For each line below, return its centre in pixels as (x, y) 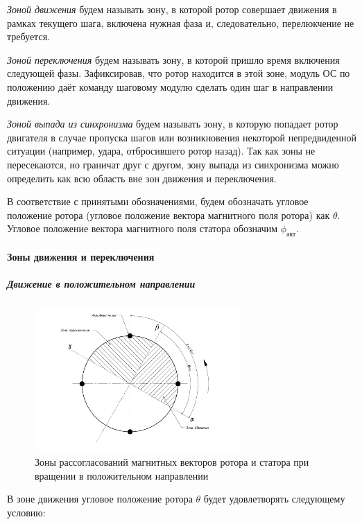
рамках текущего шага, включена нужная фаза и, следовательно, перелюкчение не (181, 23)
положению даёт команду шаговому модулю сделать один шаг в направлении (170, 86)
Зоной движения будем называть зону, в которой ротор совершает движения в (172, 9)
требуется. (28, 36)
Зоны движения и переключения (81, 256)
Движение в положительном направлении (101, 283)
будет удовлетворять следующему (274, 499)
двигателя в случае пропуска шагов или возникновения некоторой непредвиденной (182, 137)
